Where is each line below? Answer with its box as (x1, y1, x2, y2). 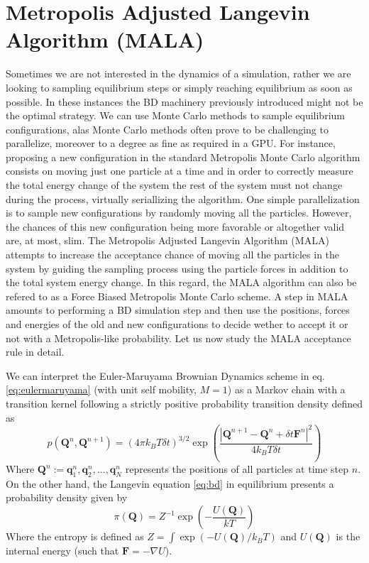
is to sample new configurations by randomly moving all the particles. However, (6, 205, 352, 220)
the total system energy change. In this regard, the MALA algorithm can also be (6, 275, 357, 290)
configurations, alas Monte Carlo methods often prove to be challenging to (6, 121, 329, 136)
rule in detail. (6, 344, 65, 359)
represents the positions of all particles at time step (125, 461, 349, 476)
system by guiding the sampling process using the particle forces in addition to (6, 261, 348, 275)
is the (336, 529, 360, 544)
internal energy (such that (6, 543, 119, 558)
